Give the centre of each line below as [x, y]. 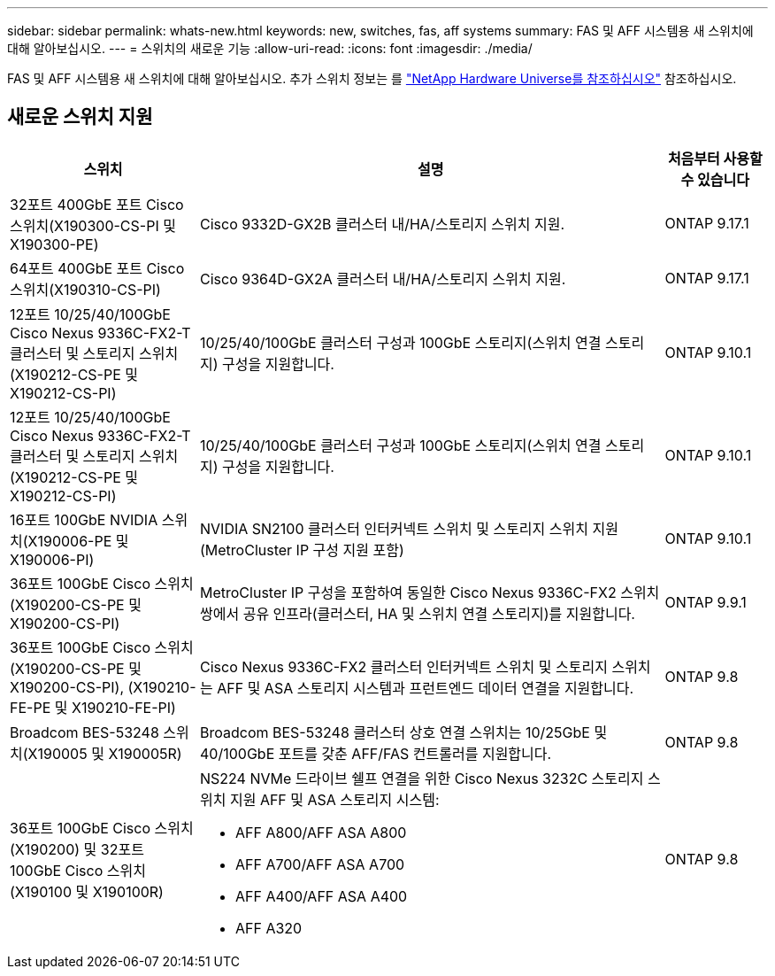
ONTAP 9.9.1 [706, 602]
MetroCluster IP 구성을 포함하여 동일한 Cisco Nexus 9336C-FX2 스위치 [430, 592]
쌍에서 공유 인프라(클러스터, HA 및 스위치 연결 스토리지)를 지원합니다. [418, 613]
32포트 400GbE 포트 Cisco [97, 204]
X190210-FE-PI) [123, 707]
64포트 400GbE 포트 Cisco [97, 268]
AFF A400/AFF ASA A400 [322, 896]
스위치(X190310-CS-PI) [85, 289]
